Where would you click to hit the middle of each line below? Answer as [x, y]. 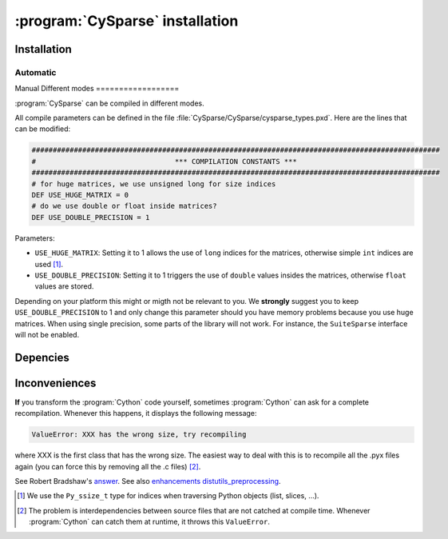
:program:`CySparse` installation [127, 21]
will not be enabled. [47, 334]
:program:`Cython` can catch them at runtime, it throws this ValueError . [150, 522]
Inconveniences [56, 383]
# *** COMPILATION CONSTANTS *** [164, 161]
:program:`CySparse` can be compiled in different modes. [109, 103]
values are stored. [64, 286]
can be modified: [43, 129]
